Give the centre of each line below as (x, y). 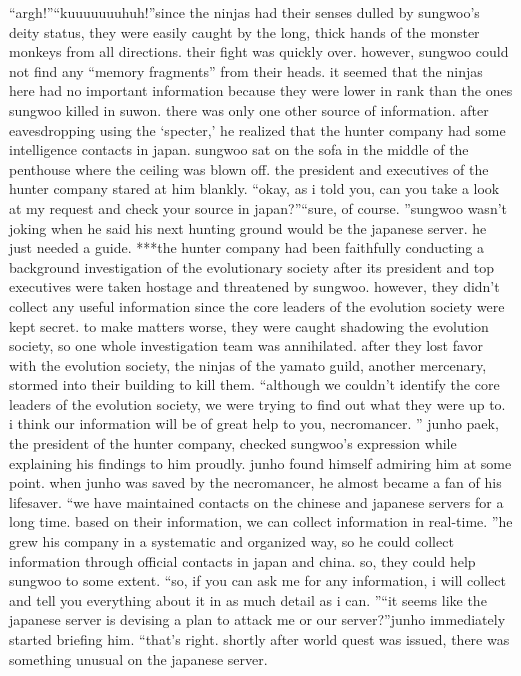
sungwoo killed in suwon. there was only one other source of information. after (249, 109)
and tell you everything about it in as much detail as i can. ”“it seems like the (248, 599)
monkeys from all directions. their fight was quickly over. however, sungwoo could (259, 51)
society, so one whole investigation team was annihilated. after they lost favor (246, 345)
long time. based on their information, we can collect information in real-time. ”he (261, 521)
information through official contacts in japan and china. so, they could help (242, 560)
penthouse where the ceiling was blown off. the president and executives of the (249, 168)
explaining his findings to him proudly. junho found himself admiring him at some (260, 462)
